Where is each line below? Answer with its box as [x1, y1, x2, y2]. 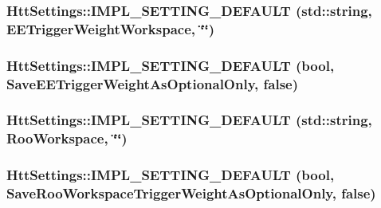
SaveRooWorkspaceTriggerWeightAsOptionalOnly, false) [6, 183, 376, 203]
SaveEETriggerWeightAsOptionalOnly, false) [6, 73, 298, 93]
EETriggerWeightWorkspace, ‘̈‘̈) [6, 18, 214, 38]
